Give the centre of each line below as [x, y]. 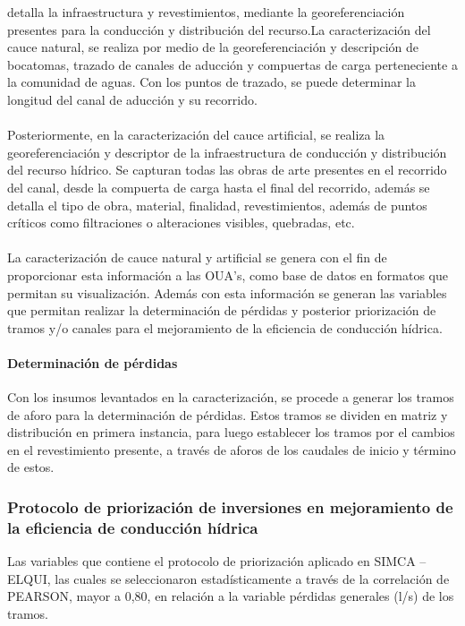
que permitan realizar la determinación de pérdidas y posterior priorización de [222, 310]
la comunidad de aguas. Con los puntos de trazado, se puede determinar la [211, 82]
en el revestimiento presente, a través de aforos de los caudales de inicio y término [232, 449]
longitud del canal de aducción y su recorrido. [132, 99]
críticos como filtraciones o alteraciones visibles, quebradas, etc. [181, 223]
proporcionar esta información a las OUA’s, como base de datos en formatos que [228, 274]
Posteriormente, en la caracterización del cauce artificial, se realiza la [196, 135]
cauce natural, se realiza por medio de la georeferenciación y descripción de [213, 47]
